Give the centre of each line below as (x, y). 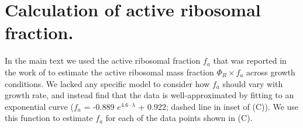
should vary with (253, 83)
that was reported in (250, 60)
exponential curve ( (39, 106)
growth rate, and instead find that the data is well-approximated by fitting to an (149, 95)
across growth (271, 72)
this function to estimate (49, 118)
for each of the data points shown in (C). (179, 118)
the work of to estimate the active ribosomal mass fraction (109, 72)
